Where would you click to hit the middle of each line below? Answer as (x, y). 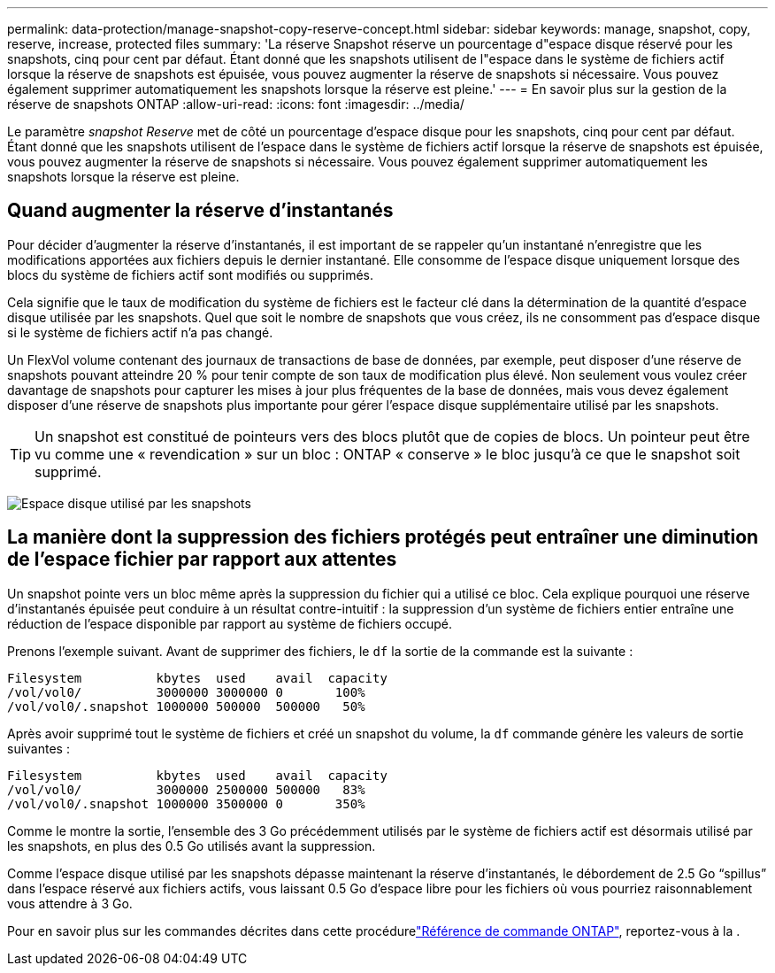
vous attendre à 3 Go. (70, 903)
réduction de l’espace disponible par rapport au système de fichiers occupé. (230, 623)
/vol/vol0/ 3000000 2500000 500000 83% (186, 789)
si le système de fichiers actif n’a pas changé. (140, 332)
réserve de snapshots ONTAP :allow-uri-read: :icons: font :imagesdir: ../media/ (236, 104)
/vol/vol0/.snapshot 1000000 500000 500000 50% (186, 706)
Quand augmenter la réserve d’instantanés (200, 211)
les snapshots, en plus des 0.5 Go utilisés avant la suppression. (192, 846)
